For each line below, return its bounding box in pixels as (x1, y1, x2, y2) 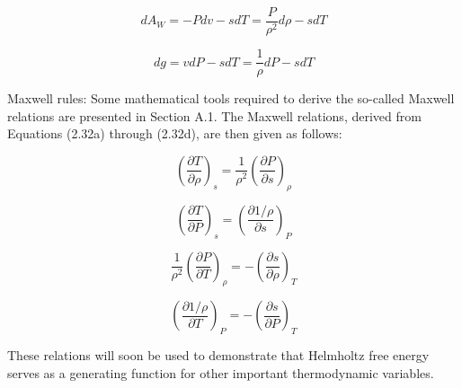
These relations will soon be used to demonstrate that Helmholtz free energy (7, 346, 430, 365)
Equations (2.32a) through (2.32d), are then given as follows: (7, 124, 342, 143)
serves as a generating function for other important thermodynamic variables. (7, 363, 434, 382)
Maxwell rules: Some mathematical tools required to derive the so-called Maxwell (7, 89, 455, 108)
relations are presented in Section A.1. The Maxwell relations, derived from (7, 106, 422, 125)
